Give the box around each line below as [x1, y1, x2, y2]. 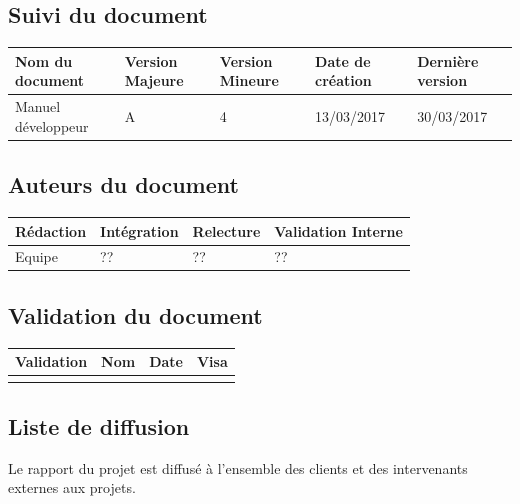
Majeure [124, 70, 184, 91]
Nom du [15, 50, 73, 71]
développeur [15, 115, 89, 136]
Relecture [192, 220, 261, 241]
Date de [315, 50, 371, 71]
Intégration [100, 220, 179, 241]
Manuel [15, 96, 61, 117]
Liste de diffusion [8, 410, 190, 441]
